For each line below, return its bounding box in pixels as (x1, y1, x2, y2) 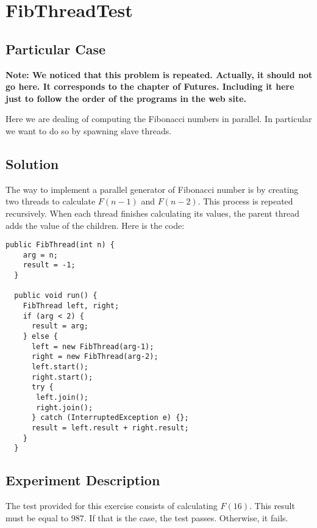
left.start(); (31, 363, 89, 371)
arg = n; (23, 250, 58, 259)
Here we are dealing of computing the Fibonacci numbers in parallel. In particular (5, 112, 312, 125)
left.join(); (36, 392, 89, 402)
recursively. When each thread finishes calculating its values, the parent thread (5, 206, 300, 219)
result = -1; (23, 261, 76, 270)
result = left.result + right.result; (31, 423, 189, 432)
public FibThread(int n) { (5, 240, 115, 250)
